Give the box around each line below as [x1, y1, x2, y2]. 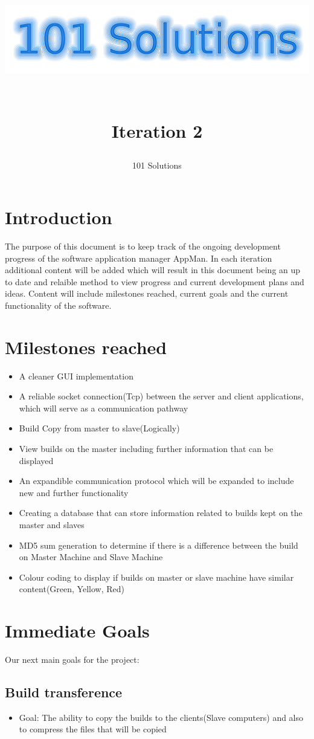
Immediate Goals [5, 618, 150, 643]
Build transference [5, 683, 123, 702]
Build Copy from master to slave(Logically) [19, 422, 180, 434]
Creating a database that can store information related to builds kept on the [19, 506, 303, 519]
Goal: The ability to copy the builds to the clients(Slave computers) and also [19, 711, 304, 723]
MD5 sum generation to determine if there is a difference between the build [19, 538, 298, 551]
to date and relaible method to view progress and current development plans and [5, 275, 304, 288]
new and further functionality [19, 486, 129, 499]
